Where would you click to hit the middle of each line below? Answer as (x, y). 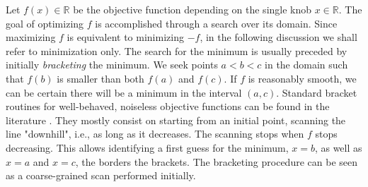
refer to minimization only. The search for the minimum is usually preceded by (177, 50)
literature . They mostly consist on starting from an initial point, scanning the (176, 120)
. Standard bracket (317, 92)
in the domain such (306, 65)
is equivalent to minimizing (125, 37)
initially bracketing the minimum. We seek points (112, 65)
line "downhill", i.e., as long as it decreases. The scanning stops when (155, 134)
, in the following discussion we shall (278, 37)
